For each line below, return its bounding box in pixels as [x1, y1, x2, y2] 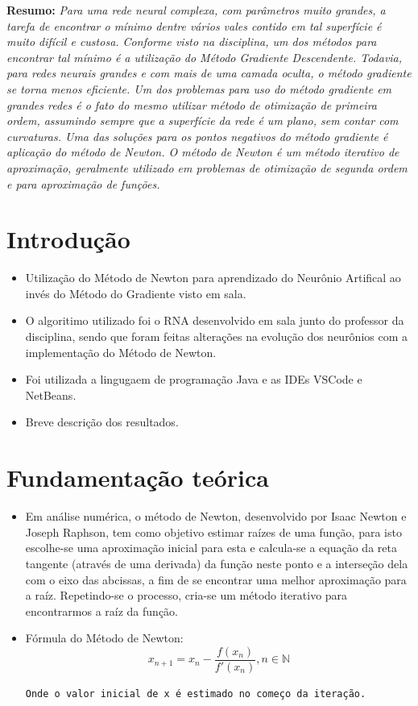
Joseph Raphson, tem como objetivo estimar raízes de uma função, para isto [25, 523, 402, 540]
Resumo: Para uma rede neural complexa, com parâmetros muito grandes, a [6, 2, 386, 18]
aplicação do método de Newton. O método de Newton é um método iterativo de [6, 143, 399, 160]
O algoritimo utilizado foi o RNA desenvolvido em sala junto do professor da [25, 312, 404, 329]
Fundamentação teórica [6, 461, 269, 494]
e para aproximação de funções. [6, 175, 160, 192]
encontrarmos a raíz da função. [25, 602, 178, 619]
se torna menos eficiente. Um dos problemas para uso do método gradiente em [6, 80, 392, 97]
